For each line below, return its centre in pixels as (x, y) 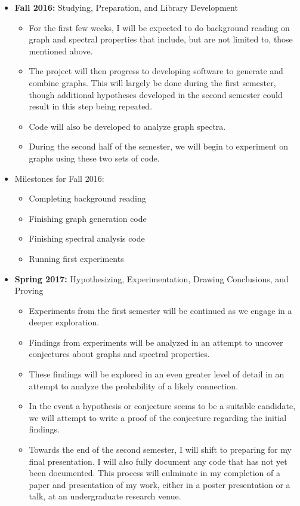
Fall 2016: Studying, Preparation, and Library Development (126, 7)
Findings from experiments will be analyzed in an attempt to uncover (156, 342)
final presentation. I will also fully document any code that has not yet (158, 461)
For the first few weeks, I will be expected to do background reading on (159, 27)
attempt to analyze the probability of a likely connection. (134, 385)
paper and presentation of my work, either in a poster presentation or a (160, 484)
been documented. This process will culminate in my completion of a (155, 473)
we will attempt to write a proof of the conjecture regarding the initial (158, 417)
